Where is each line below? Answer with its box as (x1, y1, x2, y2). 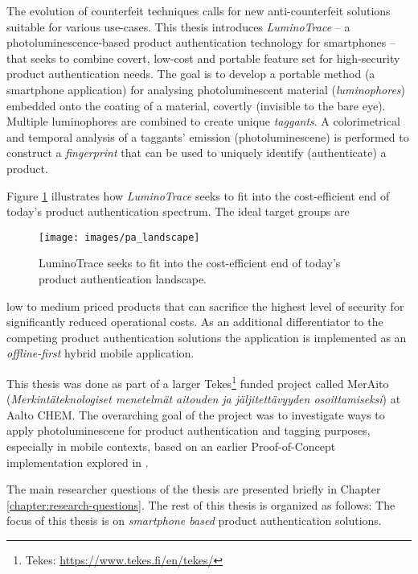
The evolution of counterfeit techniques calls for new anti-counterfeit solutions (6, 2, 391, 19)
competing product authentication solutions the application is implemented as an (6, 328, 407, 345)
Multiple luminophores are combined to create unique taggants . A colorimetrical (6, 113, 400, 130)
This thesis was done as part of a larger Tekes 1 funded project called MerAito (6, 372, 389, 391)
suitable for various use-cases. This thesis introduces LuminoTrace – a (6, 18, 350, 35)
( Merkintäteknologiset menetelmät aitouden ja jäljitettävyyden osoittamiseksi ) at (6, 390, 401, 407)
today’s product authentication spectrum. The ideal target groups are (6, 203, 350, 220)
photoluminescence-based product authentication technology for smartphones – (6, 34, 395, 51)
